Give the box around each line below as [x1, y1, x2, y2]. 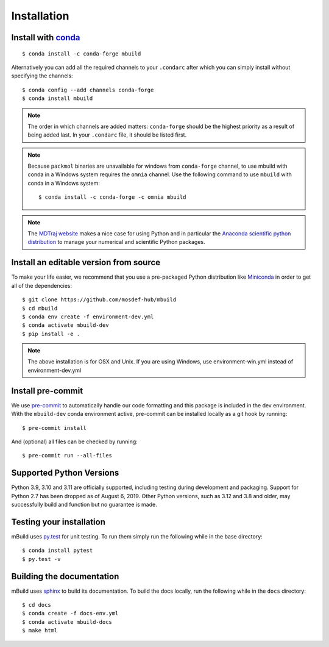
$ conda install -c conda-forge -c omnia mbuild [38, 194, 186, 201]
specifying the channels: [11, 72, 73, 79]
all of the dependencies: [11, 282, 73, 289]
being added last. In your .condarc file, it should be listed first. [27, 131, 187, 138]
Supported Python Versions [11, 468, 119, 478]
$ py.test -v [22, 556, 61, 562]
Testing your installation [11, 517, 106, 527]
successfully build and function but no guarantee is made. [11, 501, 158, 508]
